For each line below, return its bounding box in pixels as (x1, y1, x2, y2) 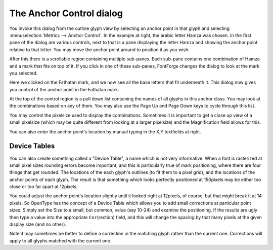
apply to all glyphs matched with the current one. (9, 237, 112, 243)
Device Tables (9, 142, 55, 151)
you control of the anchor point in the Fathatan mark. (9, 86, 119, 92)
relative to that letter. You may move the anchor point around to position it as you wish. (9, 46, 190, 53)
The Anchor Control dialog (9, 8, 123, 19)
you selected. (9, 70, 38, 76)
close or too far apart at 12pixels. (9, 184, 78, 190)
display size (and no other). (9, 221, 67, 228)
